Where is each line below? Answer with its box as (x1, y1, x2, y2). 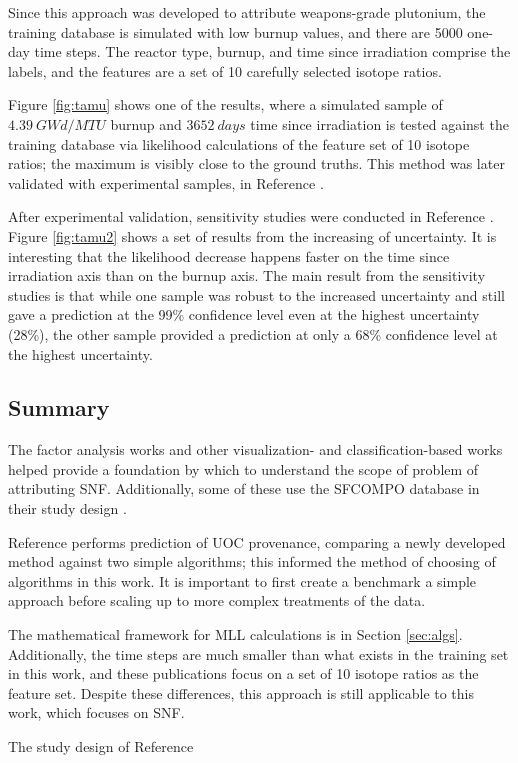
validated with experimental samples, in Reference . (8, 172, 324, 193)
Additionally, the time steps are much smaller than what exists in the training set (8, 643, 509, 664)
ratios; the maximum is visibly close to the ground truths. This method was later (8, 153, 505, 174)
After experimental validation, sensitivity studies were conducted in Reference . (8, 206, 494, 227)
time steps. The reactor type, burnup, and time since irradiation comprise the (34, 41, 511, 62)
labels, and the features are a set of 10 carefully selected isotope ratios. (8, 60, 442, 81)
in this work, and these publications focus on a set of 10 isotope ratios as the (8, 663, 479, 684)
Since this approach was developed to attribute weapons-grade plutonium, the (8, 2, 486, 22)
